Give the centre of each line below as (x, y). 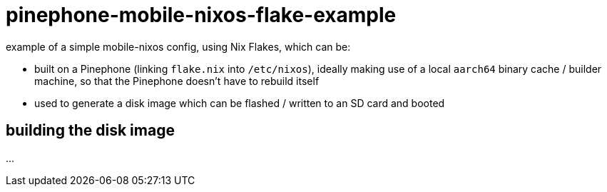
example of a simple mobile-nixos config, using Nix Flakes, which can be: (178, 46)
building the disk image (90, 131)
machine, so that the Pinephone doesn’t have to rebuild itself (177, 81)
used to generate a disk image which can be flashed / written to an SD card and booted (240, 103)
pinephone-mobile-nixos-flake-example (201, 15)
